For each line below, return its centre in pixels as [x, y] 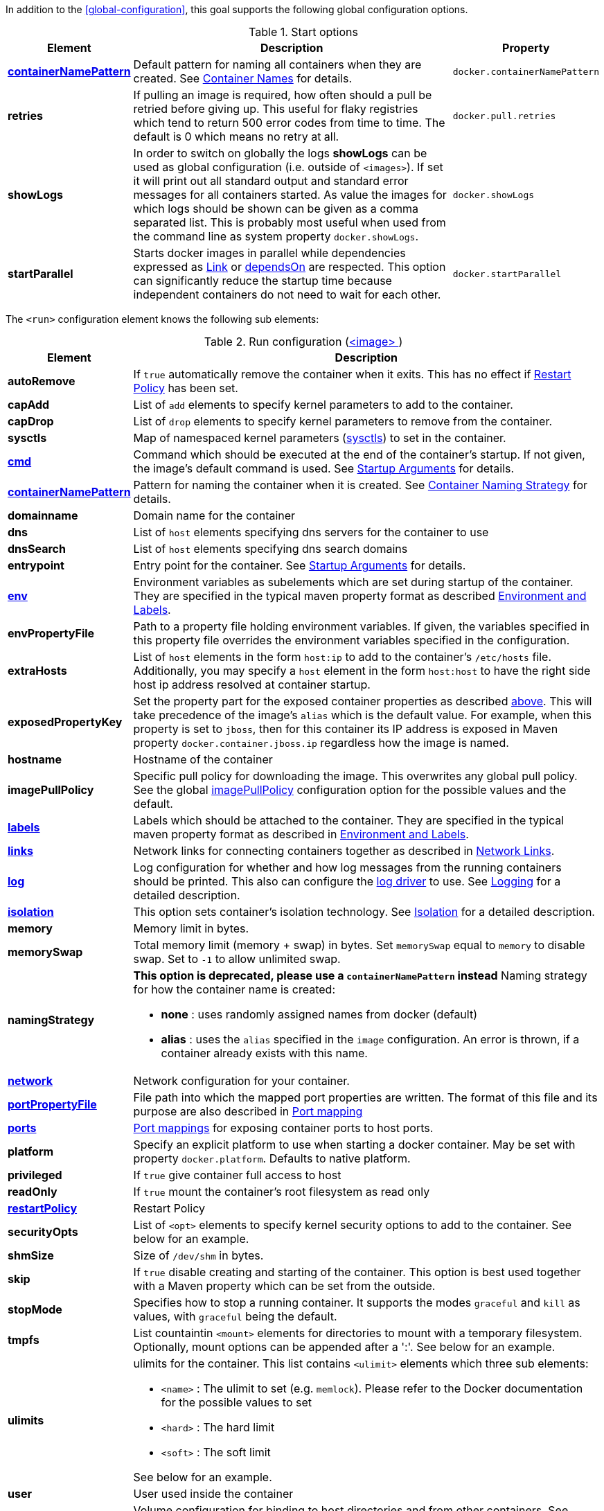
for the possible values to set [237, 1402]
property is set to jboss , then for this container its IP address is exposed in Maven [346, 729]
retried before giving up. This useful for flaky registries [276, 109]
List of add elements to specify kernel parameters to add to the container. [323, 405]
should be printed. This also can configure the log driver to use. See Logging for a [347, 881]
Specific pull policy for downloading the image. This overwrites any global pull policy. [355, 776]
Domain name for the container [214, 515]
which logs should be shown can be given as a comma [276, 209]
